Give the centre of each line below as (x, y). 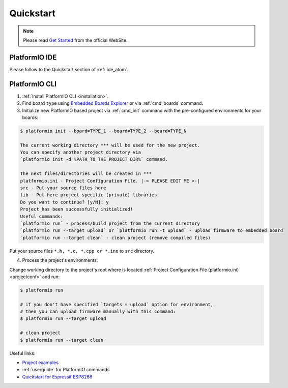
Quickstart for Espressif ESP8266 (57, 377)
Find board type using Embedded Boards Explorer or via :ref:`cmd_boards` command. (113, 103)
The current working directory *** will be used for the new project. (110, 145)
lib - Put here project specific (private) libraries (89, 195)
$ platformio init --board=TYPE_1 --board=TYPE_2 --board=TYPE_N (103, 131)
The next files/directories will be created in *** (86, 174)
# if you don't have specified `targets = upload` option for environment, (117, 304)
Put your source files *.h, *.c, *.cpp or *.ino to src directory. (82, 251)
